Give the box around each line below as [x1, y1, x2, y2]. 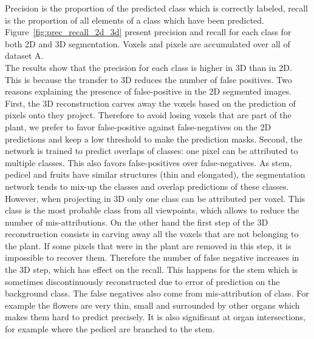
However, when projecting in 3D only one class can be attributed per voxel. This [5, 192, 305, 204]
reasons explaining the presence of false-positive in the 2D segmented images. [5, 85, 292, 98]
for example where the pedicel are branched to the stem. [5, 323, 215, 335]
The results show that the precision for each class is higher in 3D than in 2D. [5, 61, 292, 73]
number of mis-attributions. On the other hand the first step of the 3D [5, 215, 268, 228]
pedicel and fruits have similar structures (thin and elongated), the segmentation [5, 168, 305, 181]
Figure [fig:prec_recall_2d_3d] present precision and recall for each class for [5, 25, 292, 38]
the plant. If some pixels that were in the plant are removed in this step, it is [5, 239, 292, 252]
